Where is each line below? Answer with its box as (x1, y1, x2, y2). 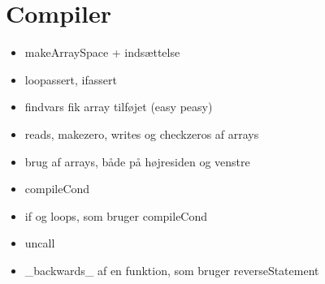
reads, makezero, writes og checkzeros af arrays (24, 125, 259, 142)
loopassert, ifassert (24, 71, 117, 88)
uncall (24, 235, 55, 252)
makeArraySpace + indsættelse (24, 44, 180, 61)
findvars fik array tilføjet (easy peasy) (24, 98, 213, 115)
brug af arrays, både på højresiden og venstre (24, 153, 250, 170)
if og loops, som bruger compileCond (24, 207, 208, 224)
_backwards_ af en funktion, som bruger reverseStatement (24, 261, 319, 278)
